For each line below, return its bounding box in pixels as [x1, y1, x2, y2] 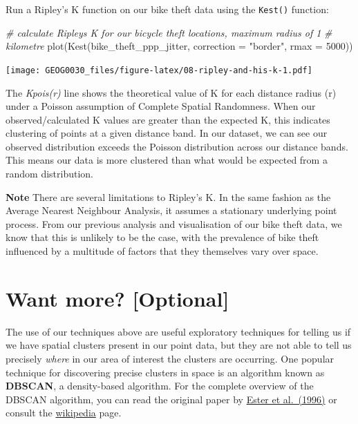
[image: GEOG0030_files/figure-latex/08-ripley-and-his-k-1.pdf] [6, 65, 312, 75]
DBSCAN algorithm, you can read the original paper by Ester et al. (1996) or [6, 392, 337, 406]
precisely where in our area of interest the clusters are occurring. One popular [6, 351, 335, 365]
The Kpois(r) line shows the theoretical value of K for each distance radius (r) [6, 85, 337, 99]
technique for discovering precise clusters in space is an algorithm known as [6, 365, 325, 379]
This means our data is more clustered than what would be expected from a [6, 153, 328, 167]
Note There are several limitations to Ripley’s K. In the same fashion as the [6, 189, 331, 204]
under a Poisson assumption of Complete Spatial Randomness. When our [6, 99, 316, 113]
